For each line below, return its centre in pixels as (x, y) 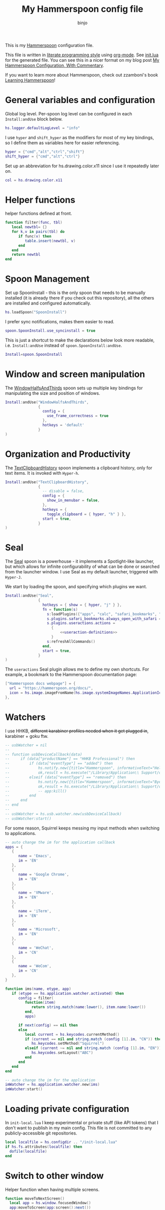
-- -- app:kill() (36, 791)
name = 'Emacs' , (35, 856)
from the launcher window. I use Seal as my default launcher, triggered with (82, 572)
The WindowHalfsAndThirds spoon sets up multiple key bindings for (74, 388)
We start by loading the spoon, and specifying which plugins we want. (76, 587)
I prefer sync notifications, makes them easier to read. (60, 321)
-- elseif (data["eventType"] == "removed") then (66, 777)
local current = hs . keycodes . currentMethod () (72, 1034)
